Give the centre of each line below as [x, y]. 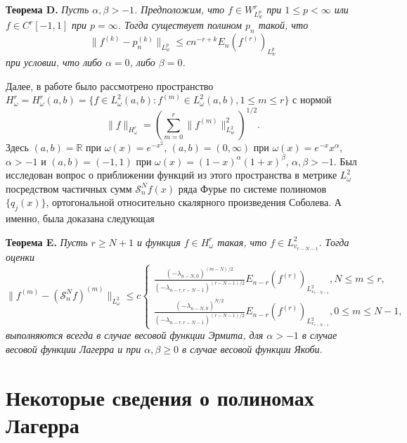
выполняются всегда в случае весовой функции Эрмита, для [135, 335]
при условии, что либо [54, 62]
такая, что [242, 242]
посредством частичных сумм [69, 188]
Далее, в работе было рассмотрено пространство [110, 85]
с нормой [312, 99]
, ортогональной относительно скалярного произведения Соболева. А [194, 202]
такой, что [283, 25]
